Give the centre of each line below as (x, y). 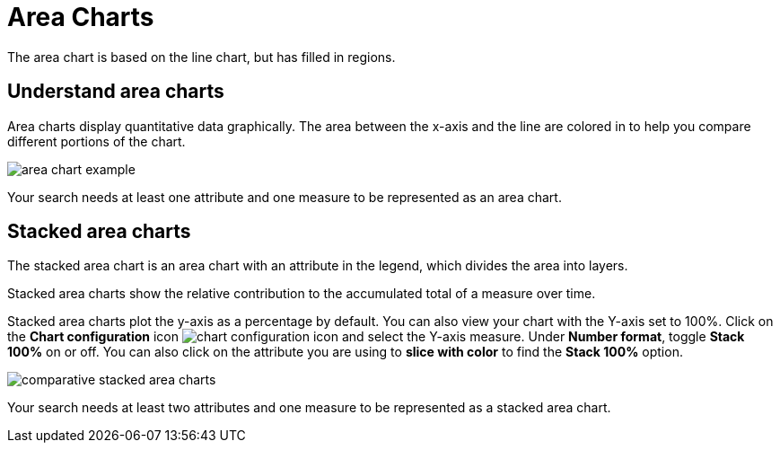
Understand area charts (116, 92)
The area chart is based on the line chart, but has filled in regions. (202, 57)
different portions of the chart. (96, 141)
